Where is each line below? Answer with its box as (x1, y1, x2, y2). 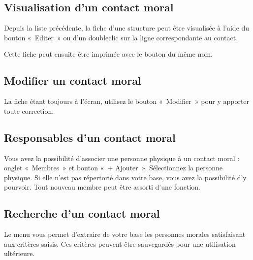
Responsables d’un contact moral (4, 130, 176, 145)
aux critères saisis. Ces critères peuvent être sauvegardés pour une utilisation (4, 238, 236, 249)
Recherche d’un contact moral (4, 206, 160, 221)
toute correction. (4, 105, 54, 116)
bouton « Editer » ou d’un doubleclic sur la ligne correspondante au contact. (4, 32, 238, 42)
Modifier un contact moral (4, 73, 141, 88)
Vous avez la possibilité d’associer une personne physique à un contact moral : (4, 153, 240, 163)
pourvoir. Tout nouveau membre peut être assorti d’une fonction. (4, 182, 200, 192)
